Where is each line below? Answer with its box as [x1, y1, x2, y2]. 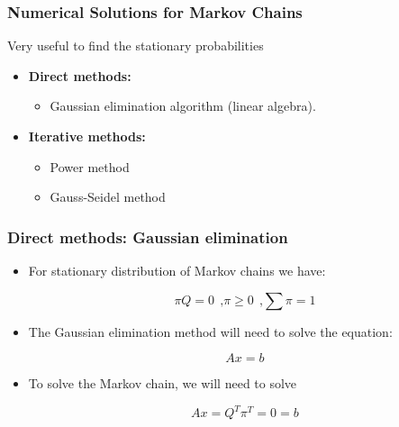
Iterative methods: [28, 127, 146, 145]
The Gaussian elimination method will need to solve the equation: [28, 322, 393, 341]
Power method [50, 157, 130, 176]
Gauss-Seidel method [50, 187, 166, 206]
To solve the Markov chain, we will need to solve [28, 374, 297, 393]
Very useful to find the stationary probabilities [7, 36, 264, 55]
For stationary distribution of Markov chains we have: [28, 261, 326, 279]
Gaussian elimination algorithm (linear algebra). [50, 96, 316, 115]
